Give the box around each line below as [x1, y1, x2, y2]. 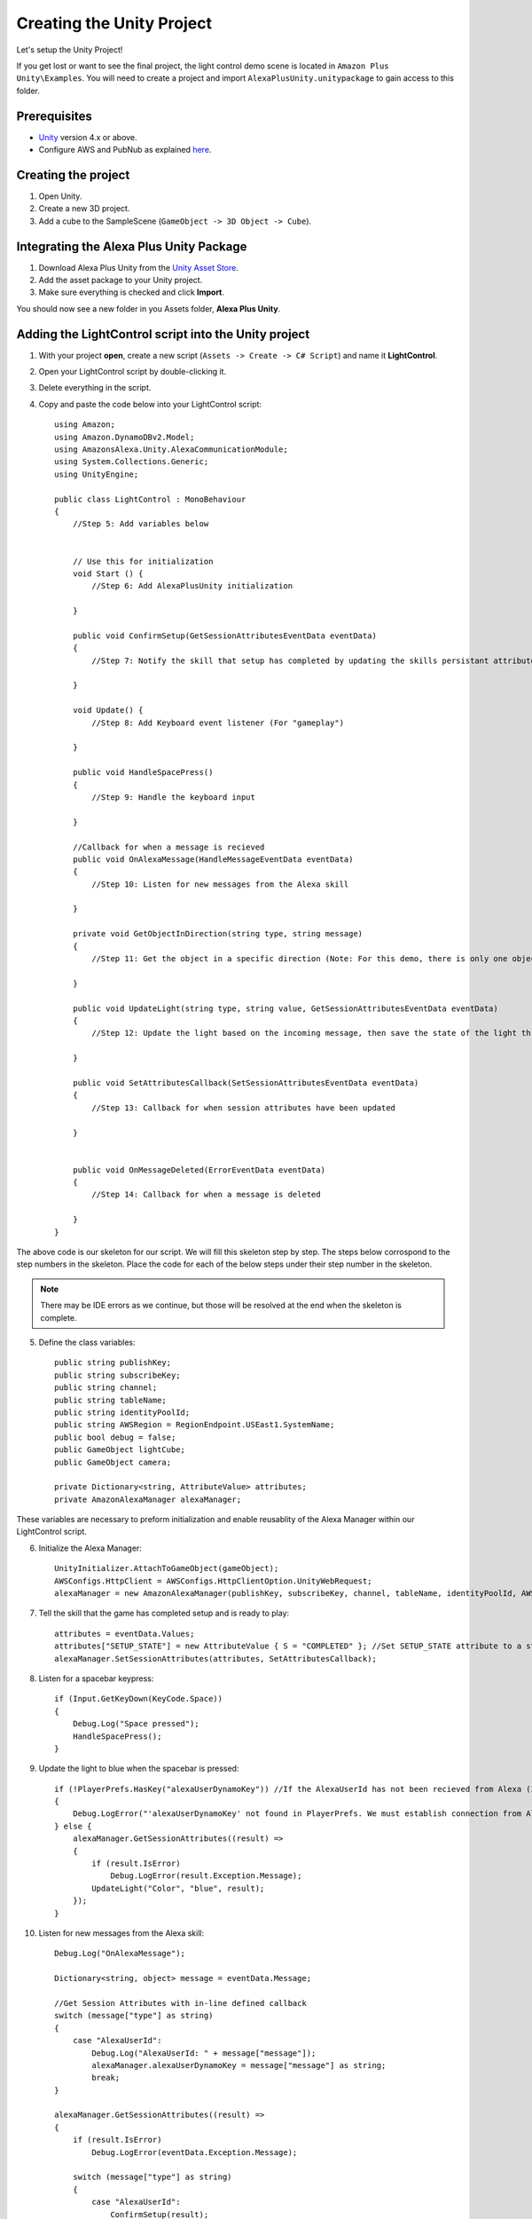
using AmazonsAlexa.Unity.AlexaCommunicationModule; [54, 445, 288, 454]
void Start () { [72, 568, 144, 579]
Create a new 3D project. [38, 203, 130, 214]
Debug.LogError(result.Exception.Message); [110, 1871, 302, 1881]
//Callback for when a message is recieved [72, 841, 265, 852]
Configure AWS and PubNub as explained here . [38, 145, 212, 155]
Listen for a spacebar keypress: [38, 1673, 154, 1684]
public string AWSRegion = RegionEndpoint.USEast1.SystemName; [54, 1420, 335, 1430]
